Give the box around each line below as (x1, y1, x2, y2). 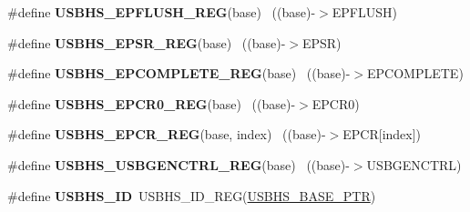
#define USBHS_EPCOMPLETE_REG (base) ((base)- (7, 64, 351, 83)
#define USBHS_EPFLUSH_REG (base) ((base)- (7, 3, 316, 21)
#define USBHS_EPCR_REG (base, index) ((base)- (7, 125, 326, 144)
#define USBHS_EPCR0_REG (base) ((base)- (7, 94, 296, 113)
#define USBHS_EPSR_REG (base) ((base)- (7, 33, 286, 52)
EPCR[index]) (342, 125, 422, 144)
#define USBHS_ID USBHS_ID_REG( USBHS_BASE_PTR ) (7, 186, 376, 205)
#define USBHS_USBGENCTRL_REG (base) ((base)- (7, 155, 350, 174)
